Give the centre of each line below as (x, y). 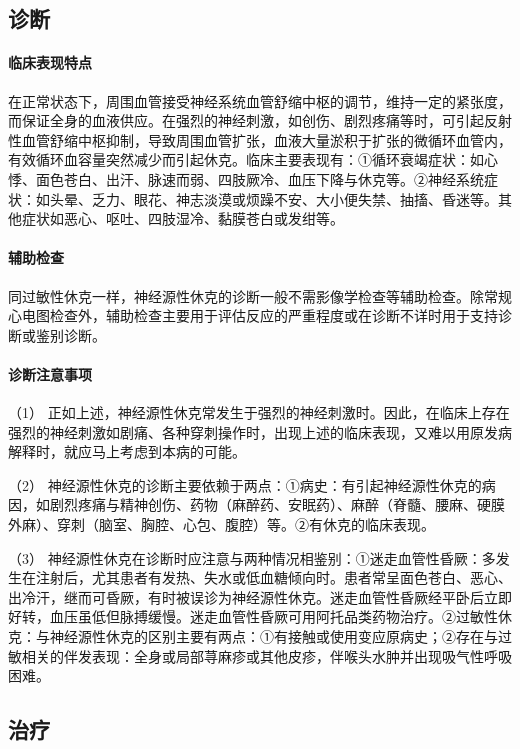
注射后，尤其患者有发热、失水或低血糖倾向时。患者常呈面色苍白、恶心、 (273, 577)
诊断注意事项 (50, 373)
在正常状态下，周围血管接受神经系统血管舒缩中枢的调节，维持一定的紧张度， (260, 100)
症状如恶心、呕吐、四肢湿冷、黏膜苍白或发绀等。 (182, 218)
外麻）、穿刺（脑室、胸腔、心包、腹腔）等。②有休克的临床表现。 (221, 524)
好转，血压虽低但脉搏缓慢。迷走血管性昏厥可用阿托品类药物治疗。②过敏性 (253, 616)
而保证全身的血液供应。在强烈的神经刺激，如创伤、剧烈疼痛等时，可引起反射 (260, 120)
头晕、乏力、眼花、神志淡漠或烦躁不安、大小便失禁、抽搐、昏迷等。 (273, 198)
